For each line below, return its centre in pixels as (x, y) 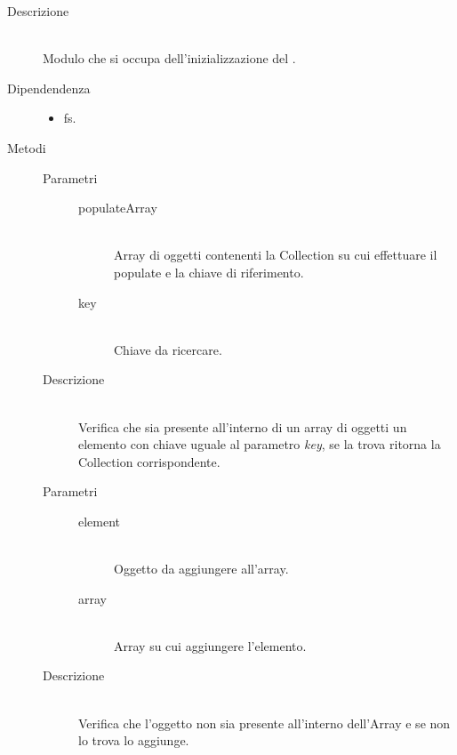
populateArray (118, 208)
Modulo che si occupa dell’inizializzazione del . (169, 58)
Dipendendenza (49, 88)
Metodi (27, 147)
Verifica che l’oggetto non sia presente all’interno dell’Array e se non (265, 723)
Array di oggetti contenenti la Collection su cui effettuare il (276, 255)
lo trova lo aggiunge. (134, 740)
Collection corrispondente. (149, 461)
